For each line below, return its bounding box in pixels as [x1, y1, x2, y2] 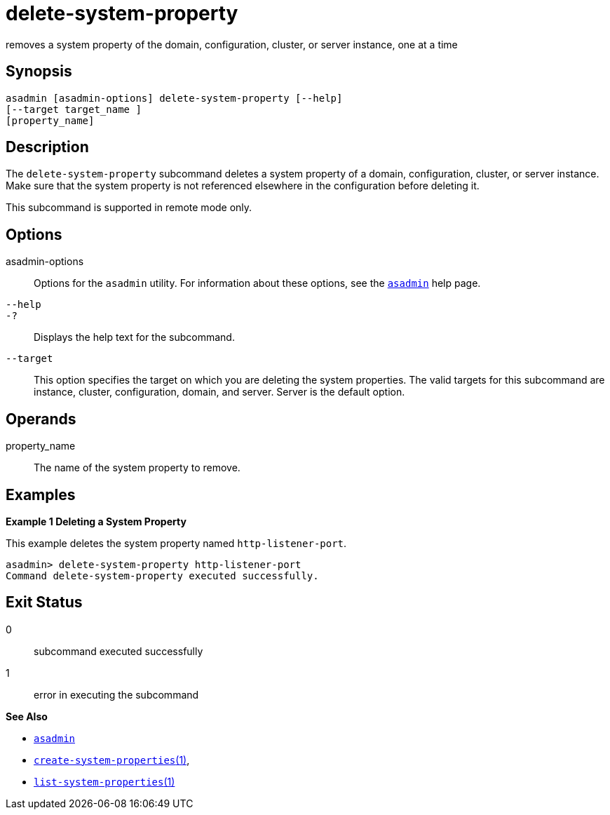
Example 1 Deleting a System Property [6, 515, 187, 527]
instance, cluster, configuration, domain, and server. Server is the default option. [34, 386, 405, 398]
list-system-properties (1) [34, 775, 175, 788]
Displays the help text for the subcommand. [34, 331, 235, 344]
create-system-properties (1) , [34, 753, 190, 766]
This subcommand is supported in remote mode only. [6, 201, 252, 214]
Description [6, 138, 89, 156]
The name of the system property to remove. [34, 462, 240, 474]
